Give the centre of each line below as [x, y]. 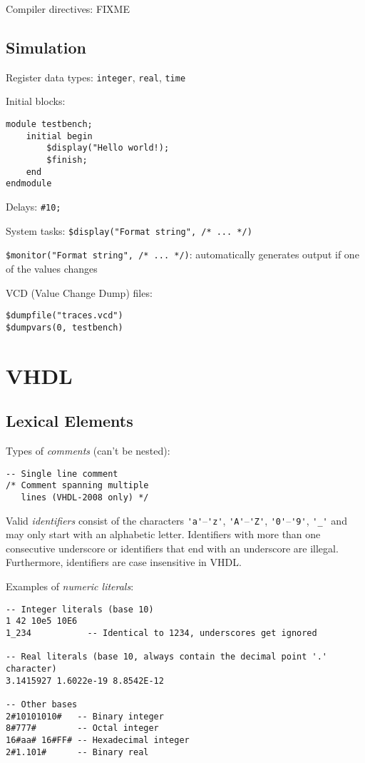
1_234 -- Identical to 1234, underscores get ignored [161, 633]
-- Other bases [42, 704]
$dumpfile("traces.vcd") [65, 316]
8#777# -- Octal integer [82, 728]
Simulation [46, 47]
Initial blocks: [36, 101]
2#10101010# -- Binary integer [85, 716]
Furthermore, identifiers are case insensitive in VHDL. [124, 562]
